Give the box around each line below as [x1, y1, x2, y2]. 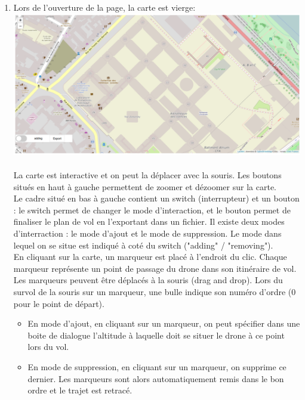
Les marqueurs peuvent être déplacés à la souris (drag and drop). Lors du [13, 274, 283, 286]
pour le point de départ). [13, 297, 104, 309]
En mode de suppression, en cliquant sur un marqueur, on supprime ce [27, 360, 286, 373]
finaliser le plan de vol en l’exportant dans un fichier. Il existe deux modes [13, 215, 285, 228]
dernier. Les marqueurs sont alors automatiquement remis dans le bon [27, 372, 284, 385]
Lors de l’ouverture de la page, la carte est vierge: [13, 1, 196, 13]
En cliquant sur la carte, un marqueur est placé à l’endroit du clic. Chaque [13, 250, 287, 263]
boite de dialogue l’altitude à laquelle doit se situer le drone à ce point [27, 328, 285, 341]
